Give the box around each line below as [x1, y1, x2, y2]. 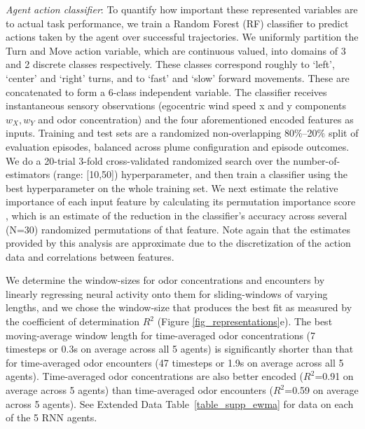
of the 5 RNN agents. [6, 410, 97, 425]
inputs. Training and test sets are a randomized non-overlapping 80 [6, 125, 294, 140]
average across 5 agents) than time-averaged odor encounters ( [6, 383, 273, 397]
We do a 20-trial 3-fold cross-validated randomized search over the [6, 153, 290, 168]
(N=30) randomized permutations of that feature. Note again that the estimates [6, 222, 350, 236]
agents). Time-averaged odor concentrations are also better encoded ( [6, 369, 304, 383]
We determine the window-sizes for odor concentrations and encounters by [6, 273, 325, 287]
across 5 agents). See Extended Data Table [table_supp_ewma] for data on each [6, 396, 354, 411]
